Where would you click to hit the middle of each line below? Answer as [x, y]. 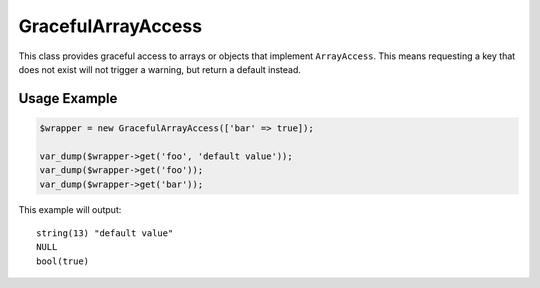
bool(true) [63, 261]
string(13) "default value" [105, 233]
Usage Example [68, 98]
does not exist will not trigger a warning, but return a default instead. [160, 69]
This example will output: [70, 210]
